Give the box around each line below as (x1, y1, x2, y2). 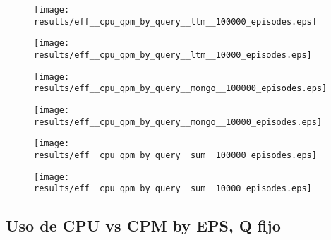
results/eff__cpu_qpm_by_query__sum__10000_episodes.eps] (34, 184, 312, 194)
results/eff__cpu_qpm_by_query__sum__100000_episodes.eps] (34, 150, 317, 160)
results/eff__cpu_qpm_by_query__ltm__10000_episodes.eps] (34, 49, 312, 60)
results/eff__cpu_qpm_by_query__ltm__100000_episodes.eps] (34, 16, 317, 27)
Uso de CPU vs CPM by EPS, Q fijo (6, 215, 281, 236)
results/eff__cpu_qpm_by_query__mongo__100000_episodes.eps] (34, 83, 327, 94)
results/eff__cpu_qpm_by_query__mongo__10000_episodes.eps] (34, 116, 323, 127)
